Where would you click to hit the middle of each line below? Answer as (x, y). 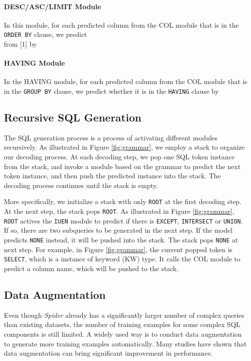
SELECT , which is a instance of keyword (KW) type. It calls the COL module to (122, 259)
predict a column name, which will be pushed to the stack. (91, 268)
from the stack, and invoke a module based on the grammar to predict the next (122, 166)
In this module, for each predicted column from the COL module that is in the (121, 25)
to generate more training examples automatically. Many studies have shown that (125, 343)
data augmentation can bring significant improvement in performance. (108, 353)
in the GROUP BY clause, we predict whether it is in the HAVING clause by (111, 91)
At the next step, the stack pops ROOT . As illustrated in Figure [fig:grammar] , (119, 211)
